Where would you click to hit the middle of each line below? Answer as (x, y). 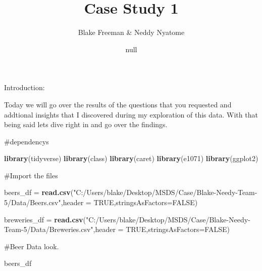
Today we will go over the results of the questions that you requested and (118, 104)
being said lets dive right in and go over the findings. (86, 124)
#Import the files (31, 175)
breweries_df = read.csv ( (45, 219)
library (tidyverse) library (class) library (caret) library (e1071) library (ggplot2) (131, 158)
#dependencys (27, 141)
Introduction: (24, 87)
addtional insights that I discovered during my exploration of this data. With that (131, 114)
